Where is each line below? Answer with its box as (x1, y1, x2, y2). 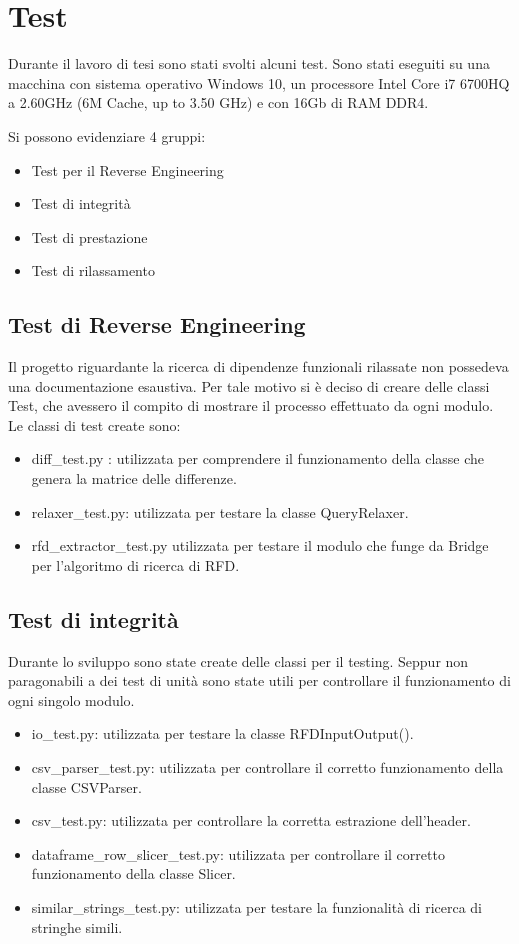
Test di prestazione (31, 226, 148, 247)
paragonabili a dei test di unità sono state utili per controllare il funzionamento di (8, 670, 511, 691)
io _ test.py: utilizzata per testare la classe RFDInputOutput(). (31, 723, 414, 744)
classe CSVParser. (31, 776, 142, 797)
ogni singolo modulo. (8, 689, 135, 710)
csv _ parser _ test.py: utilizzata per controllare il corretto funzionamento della (31, 757, 504, 777)
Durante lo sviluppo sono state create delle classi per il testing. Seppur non (8, 650, 469, 671)
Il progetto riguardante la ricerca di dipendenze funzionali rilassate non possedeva (8, 356, 509, 377)
